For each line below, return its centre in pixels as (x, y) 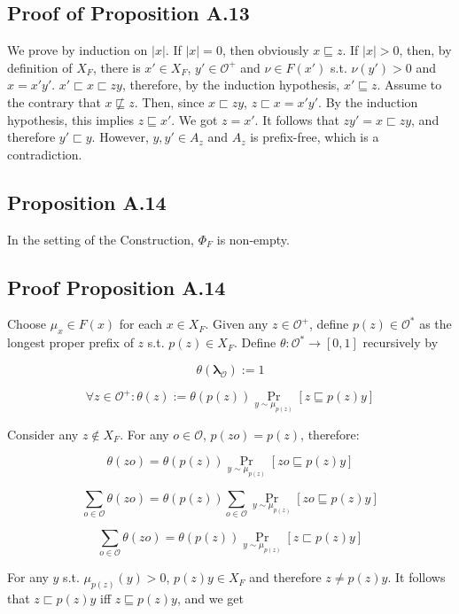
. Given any (237, 324)
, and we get (210, 598)
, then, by (425, 50)
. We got (194, 119)
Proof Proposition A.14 (117, 287)
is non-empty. (253, 239)
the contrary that (54, 101)
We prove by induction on (78, 50)
